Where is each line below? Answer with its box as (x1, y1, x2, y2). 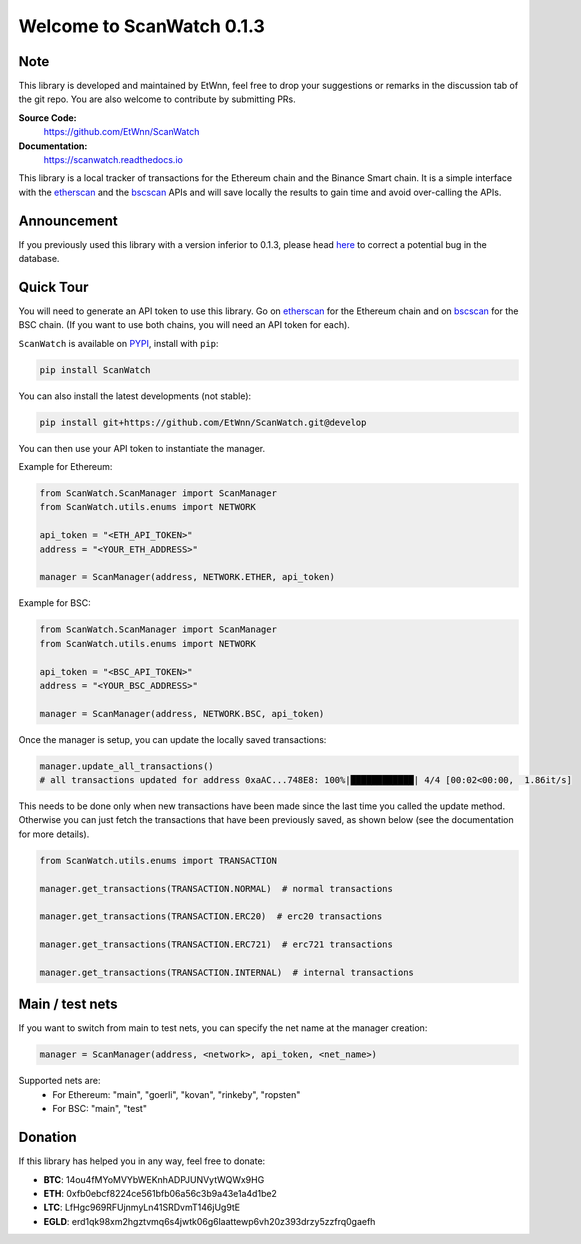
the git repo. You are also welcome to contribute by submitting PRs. (18, 93, 297, 105)
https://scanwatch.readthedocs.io (43, 154, 184, 166)
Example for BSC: (18, 597, 92, 609)
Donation (18, 1129, 77, 1146)
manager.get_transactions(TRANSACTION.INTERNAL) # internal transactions (39, 966, 415, 978)
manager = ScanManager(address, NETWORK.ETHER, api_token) (39, 571, 335, 583)
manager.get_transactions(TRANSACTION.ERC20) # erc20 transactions (39, 911, 383, 922)
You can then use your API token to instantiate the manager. (18, 442, 265, 454)
